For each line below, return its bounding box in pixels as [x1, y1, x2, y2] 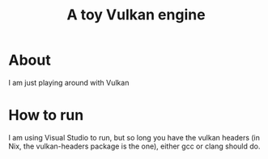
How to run [8, 107, 84, 124]
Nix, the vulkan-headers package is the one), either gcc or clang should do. [8, 141, 261, 151]
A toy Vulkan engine [66, 6, 206, 24]
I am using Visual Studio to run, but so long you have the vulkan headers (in [8, 132, 261, 142]
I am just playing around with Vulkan [8, 77, 130, 87]
